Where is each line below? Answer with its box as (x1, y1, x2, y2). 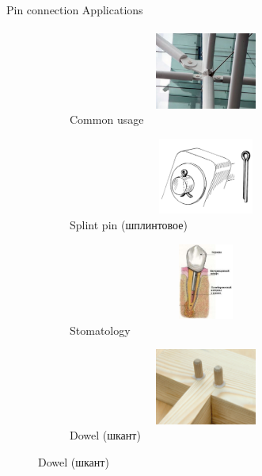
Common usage (70, 111, 144, 128)
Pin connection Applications (6, 2, 143, 17)
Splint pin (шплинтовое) (70, 216, 188, 232)
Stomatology (70, 321, 131, 338)
